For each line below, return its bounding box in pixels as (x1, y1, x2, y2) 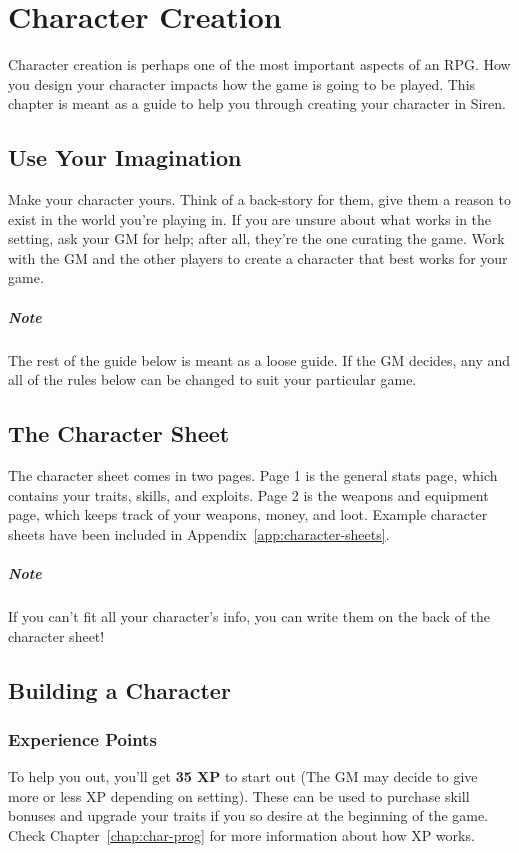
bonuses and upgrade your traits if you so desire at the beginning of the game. (8, 805, 489, 826)
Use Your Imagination (8, 142, 242, 173)
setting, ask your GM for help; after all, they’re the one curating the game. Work (8, 228, 505, 249)
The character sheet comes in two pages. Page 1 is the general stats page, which (8, 465, 498, 486)
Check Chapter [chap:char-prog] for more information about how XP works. (8, 824, 475, 845)
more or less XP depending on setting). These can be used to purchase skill (8, 785, 470, 806)
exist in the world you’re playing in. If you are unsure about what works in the (8, 208, 492, 229)
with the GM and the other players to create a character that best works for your (8, 247, 508, 268)
